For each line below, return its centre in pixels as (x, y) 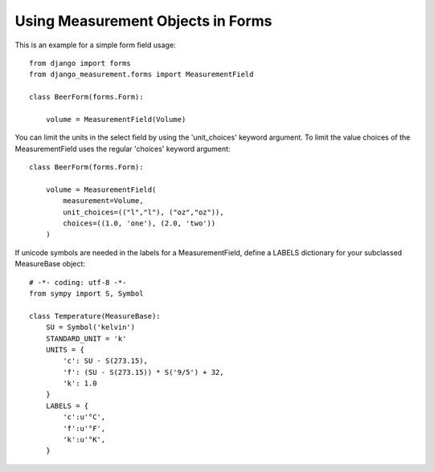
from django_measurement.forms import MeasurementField (141, 75)
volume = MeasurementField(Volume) (116, 119)
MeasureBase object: (50, 264)
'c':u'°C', (84, 417)
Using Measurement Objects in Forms (143, 21)
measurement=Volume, (103, 201)
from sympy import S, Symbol (86, 293)
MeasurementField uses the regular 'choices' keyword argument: (123, 149)
